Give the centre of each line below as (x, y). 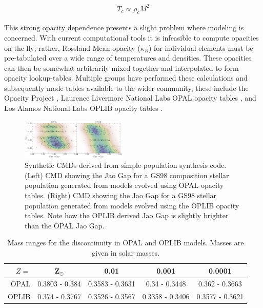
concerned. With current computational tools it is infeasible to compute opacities (131, 37)
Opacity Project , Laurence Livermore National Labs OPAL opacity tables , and (130, 98)
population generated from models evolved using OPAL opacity (124, 185)
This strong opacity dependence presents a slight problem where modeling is (124, 27)
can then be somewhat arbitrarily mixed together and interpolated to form (122, 68)
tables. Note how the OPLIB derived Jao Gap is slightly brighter (127, 215)
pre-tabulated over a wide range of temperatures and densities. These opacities (128, 58)
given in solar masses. (126, 253)
